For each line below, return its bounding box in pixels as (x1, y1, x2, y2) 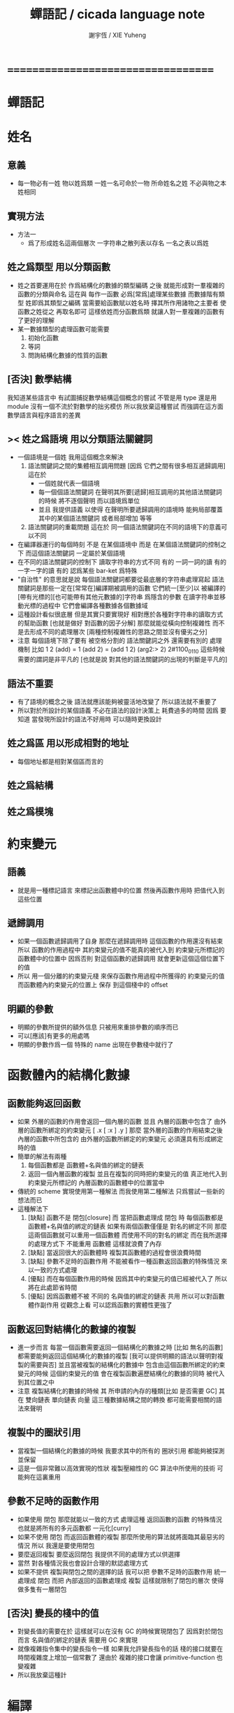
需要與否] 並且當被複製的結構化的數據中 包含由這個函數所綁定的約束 (29, 1361, 226, 1369)
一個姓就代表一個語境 (38, 479, 100, 488)
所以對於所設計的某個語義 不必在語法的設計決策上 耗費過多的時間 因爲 (17, 706, 219, 714)
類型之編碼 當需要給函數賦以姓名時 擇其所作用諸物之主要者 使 (50, 298, 227, 307)
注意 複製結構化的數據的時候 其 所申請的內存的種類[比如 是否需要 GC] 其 (17, 1387, 226, 1395)
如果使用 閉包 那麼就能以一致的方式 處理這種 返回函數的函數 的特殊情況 (17, 1515, 222, 1524)
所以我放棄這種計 (17, 1671, 67, 1679)
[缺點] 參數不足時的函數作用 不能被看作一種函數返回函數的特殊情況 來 (27, 1257, 228, 1266)
